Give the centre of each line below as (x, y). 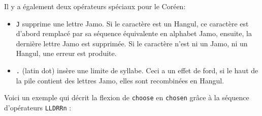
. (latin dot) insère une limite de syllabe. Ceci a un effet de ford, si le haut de (137, 70)
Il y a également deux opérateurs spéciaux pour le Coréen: (95, 6)
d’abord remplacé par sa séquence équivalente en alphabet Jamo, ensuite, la (134, 33)
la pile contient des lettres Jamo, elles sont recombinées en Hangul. (120, 80)
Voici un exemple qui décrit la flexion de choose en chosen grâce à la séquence (127, 97)
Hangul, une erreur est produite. (66, 53)
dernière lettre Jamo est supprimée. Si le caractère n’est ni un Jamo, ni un (132, 43)
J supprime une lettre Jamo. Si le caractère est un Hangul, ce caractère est (132, 23)
